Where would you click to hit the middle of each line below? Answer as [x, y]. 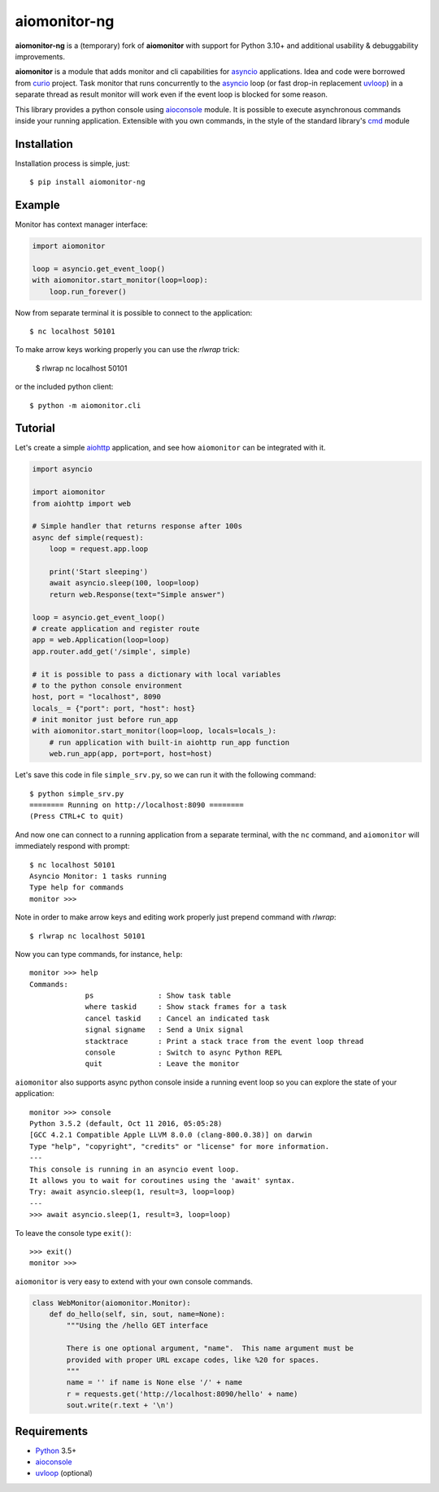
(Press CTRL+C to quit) [77, 816]
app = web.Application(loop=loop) [101, 640]
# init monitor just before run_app [105, 720]
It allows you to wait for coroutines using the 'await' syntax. [163, 1180]
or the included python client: [64, 387]
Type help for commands [77, 887]
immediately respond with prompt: [72, 846]
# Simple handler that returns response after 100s [137, 526]
